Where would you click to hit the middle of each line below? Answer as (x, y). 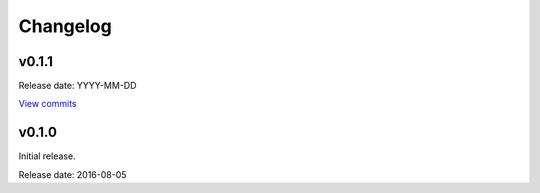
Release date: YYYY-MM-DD (77, 86)
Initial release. (47, 156)
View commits (47, 104)
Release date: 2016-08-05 (72, 174)
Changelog (65, 26)
